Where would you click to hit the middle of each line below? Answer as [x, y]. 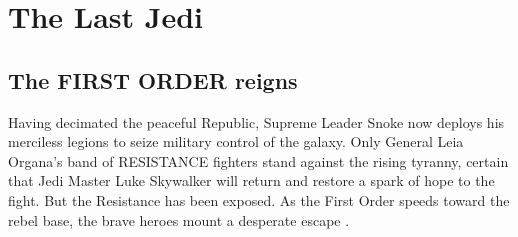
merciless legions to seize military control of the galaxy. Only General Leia [236, 141]
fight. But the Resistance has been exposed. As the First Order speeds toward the [259, 199]
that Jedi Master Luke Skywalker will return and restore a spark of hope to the [251, 180]
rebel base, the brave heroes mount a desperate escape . [179, 219]
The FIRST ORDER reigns [153, 79]
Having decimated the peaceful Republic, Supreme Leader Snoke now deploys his [256, 121]
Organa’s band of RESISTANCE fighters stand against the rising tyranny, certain [258, 160]
